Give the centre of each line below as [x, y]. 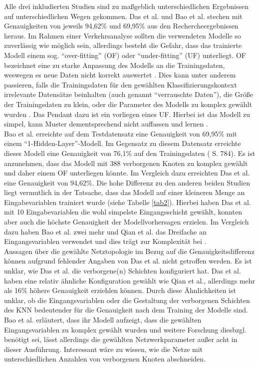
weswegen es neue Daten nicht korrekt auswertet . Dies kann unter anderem [120, 75]
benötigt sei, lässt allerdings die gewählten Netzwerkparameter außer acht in [121, 339]
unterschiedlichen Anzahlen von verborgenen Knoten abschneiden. [105, 359]
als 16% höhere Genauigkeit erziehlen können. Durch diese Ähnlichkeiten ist [120, 290]
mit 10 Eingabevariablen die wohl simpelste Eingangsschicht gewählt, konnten [123, 212]
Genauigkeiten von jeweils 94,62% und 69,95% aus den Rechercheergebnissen [121, 26]
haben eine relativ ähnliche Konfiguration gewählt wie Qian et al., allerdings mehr [130, 280]
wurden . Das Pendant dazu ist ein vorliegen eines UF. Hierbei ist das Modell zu [127, 114]
